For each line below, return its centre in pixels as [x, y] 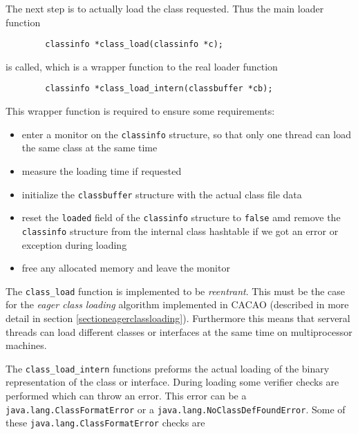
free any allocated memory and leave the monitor [126, 268]
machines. [26, 345]
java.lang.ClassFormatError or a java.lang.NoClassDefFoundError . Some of [176, 409]
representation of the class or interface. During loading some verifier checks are [172, 382]
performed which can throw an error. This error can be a [126, 395]
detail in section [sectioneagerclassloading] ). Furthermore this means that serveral [178, 318]
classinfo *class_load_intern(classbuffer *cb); [159, 89]
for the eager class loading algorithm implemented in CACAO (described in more [177, 304]
